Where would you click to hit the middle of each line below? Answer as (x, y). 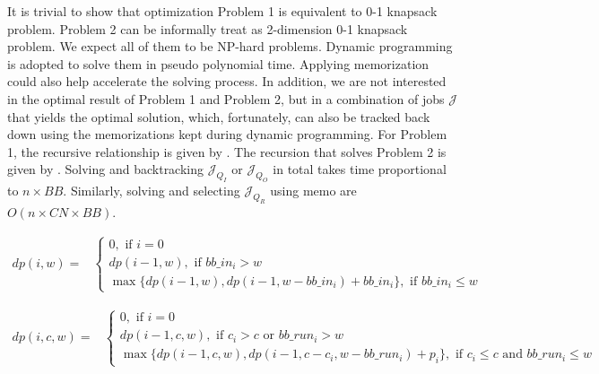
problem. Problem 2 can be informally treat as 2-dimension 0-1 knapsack (208, 28)
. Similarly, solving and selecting (152, 191)
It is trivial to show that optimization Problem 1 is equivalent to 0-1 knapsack (222, 11)
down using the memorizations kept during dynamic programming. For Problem (227, 134)
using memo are (313, 191)
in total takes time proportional (360, 169)
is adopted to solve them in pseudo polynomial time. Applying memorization (218, 63)
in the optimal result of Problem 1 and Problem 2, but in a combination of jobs (226, 98)
